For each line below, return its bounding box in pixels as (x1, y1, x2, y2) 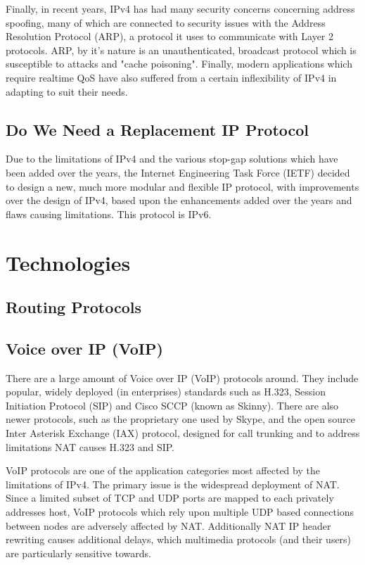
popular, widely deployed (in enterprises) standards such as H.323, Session (6, 384, 326, 399)
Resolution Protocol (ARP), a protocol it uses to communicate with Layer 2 (6, 29, 334, 44)
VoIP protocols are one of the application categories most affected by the (6, 463, 320, 478)
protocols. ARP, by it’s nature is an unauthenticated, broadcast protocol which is (6, 42, 357, 57)
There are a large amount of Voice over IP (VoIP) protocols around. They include (6, 370, 359, 385)
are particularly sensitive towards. (6, 545, 151, 560)
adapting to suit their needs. (6, 84, 128, 99)
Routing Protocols (6, 296, 141, 318)
